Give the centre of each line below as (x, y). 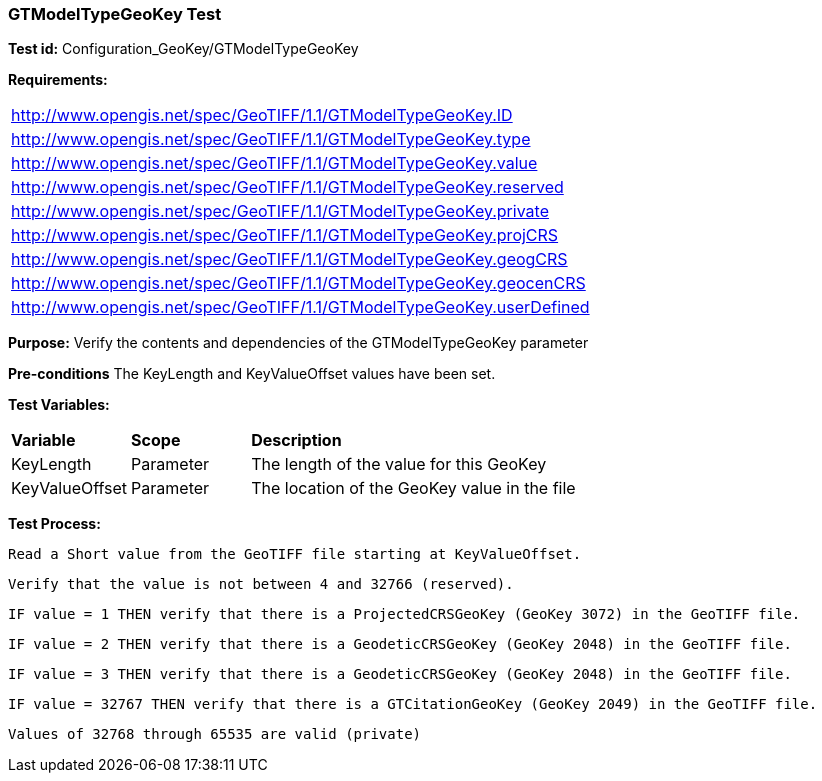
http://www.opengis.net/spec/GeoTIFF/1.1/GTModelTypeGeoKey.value (274, 163)
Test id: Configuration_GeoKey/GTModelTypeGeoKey (183, 49)
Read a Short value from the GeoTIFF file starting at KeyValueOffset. (295, 554)
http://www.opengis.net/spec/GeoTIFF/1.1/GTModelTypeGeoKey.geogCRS (289, 259)
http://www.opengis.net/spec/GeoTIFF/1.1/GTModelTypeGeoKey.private (280, 211)
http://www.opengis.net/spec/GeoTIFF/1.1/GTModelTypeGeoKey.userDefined (300, 307)
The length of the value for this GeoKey (399, 464)
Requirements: (58, 80)
